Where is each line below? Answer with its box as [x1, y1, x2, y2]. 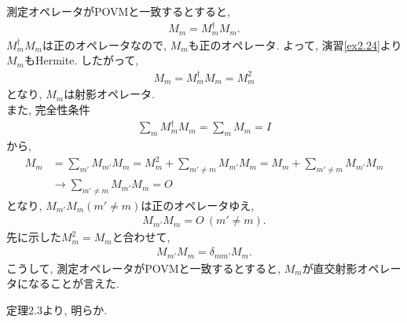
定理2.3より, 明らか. [6, 301, 108, 317]
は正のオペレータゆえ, [141, 196, 255, 213]
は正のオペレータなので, [42, 36, 167, 53]
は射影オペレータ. [64, 86, 156, 102]
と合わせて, [112, 229, 170, 245]
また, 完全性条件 [6, 101, 90, 117]
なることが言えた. [27, 275, 119, 292]
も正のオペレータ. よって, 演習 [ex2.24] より [188, 36, 402, 53]
